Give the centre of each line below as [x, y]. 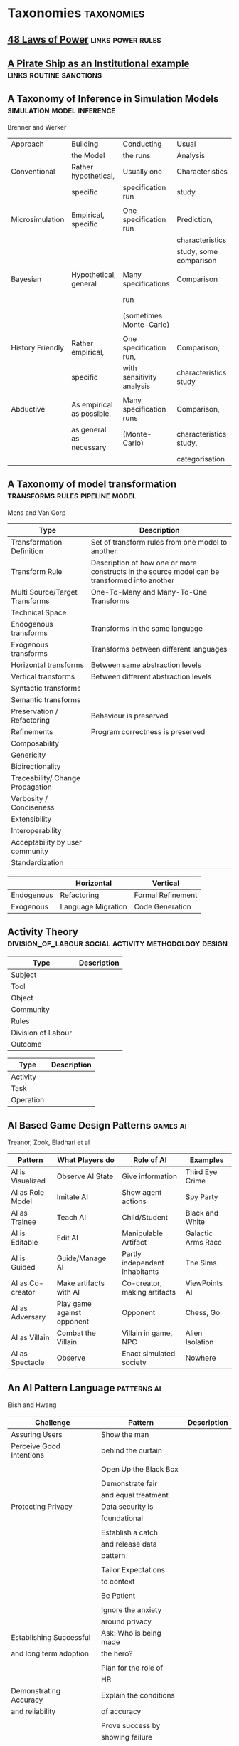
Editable [25, 1243]
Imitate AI [73, 1197]
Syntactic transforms [46, 688]
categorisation [201, 459]
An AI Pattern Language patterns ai [84, 1387]
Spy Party [202, 1197]
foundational [122, 1518]
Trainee [24, 1222]
